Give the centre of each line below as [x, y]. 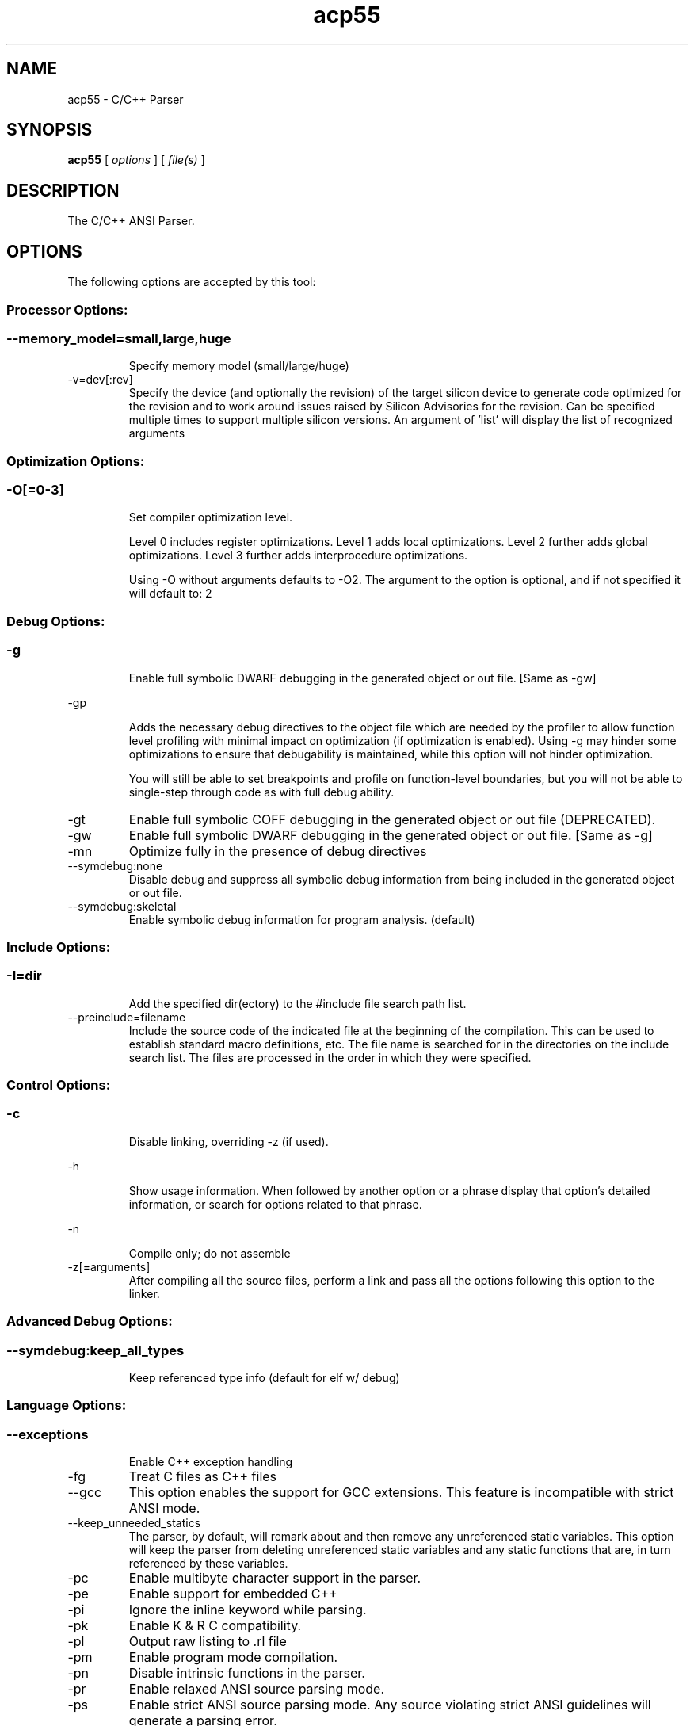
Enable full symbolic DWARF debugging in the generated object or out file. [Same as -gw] [362, 678]
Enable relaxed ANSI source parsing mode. [257, 1689]
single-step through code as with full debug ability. [261, 792]
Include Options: [59, 947]
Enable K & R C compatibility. [215, 1625]
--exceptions [48, 1434]
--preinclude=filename [127, 1017]
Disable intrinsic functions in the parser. [247, 1673]
